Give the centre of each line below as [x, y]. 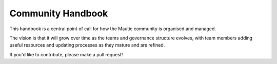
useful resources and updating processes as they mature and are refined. [87, 45]
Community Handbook [59, 13]
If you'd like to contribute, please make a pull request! [66, 54]
